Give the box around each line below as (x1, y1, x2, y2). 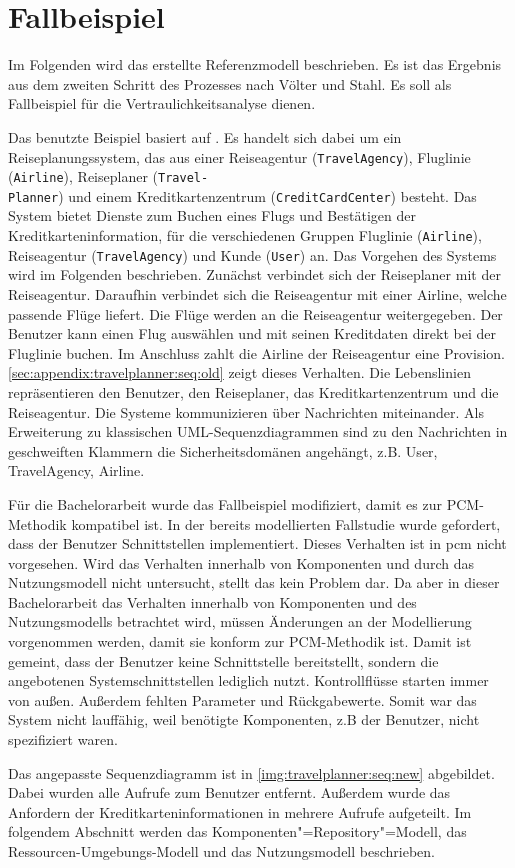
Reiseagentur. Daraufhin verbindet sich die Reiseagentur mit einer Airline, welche (8, 283, 507, 304)
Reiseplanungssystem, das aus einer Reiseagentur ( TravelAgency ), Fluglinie (8, 146, 471, 167)
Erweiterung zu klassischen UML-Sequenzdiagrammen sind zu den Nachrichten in (8, 421, 508, 442)
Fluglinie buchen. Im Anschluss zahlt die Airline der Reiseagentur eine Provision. (8, 342, 505, 363)
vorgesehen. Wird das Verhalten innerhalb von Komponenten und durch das (8, 552, 474, 573)
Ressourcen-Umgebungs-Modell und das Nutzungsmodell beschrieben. (8, 841, 435, 861)
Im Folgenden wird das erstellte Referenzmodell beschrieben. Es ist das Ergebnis (8, 54, 502, 75)
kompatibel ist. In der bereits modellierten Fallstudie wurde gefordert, (71, 513, 501, 534)
